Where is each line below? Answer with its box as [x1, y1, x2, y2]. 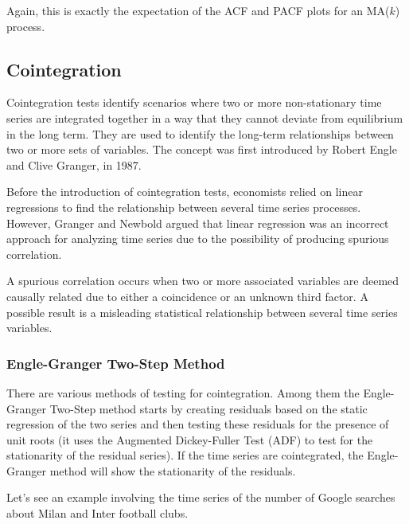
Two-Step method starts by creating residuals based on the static [49, 400, 368, 416]
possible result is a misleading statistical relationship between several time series [6, 303, 398, 320]
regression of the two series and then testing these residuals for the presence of [6, 416, 389, 432]
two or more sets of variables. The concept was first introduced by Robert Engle [6, 141, 397, 158]
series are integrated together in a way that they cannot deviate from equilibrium [6, 109, 403, 126]
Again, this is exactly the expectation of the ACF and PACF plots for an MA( [6, 2, 390, 18]
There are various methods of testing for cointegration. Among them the [6, 384, 360, 401]
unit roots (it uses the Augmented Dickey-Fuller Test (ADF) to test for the [6, 431, 373, 448]
